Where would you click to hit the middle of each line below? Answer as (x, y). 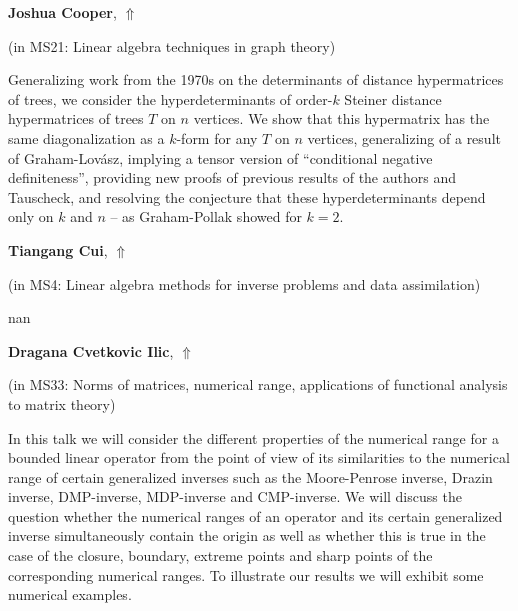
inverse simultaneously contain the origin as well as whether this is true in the (247, 535)
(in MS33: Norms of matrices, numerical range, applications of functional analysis (258, 384)
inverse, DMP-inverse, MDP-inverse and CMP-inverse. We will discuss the (235, 496)
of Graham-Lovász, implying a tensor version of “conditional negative (220, 157)
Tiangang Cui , (58, 249)
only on (31, 216)
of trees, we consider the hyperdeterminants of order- (170, 98)
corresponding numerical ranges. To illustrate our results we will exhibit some (246, 574)
